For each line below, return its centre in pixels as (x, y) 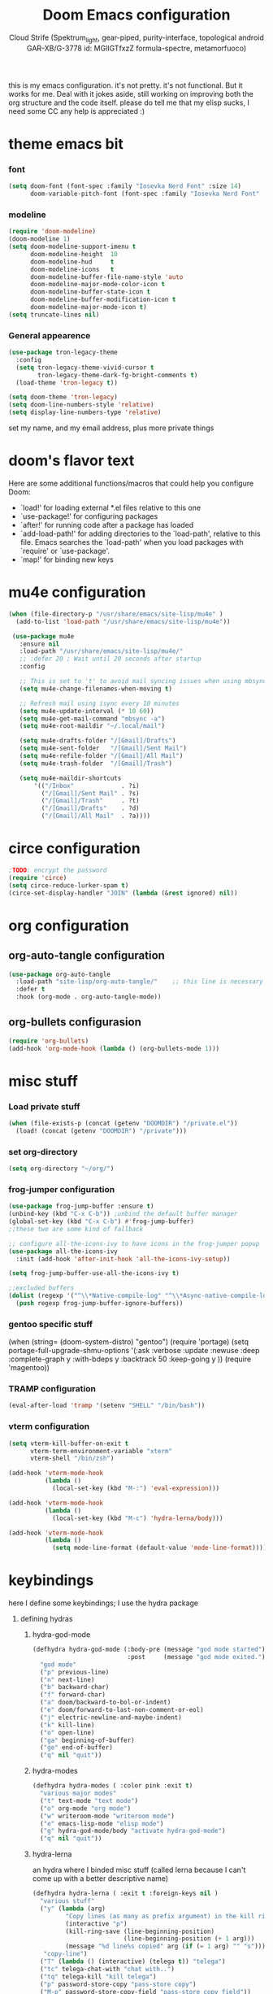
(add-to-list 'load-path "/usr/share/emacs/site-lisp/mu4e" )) (123, 621)
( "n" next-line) (67, 1680)
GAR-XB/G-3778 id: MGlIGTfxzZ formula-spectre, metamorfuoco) (136, 48)
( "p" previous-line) (74, 1672)
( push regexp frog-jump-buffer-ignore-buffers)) (100, 1304)
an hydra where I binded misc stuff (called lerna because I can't (139, 1870)
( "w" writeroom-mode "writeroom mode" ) (107, 1816)
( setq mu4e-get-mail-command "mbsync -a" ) (92, 718)
